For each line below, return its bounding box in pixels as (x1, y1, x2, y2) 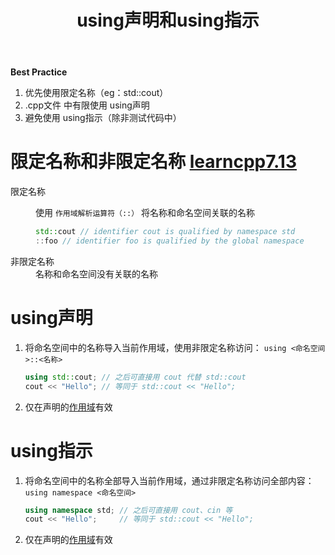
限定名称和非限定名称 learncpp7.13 (10, 151, 298, 173)
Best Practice (10, 66, 68, 78)
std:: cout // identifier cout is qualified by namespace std (35, 227, 296, 237)
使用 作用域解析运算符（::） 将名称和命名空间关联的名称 (35, 207, 256, 219)
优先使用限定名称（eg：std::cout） (24, 87, 169, 99)
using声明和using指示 (76, 9, 260, 32)
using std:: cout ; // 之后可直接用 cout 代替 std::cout (24, 372, 247, 382)
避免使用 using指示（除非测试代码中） (24, 112, 182, 124)
